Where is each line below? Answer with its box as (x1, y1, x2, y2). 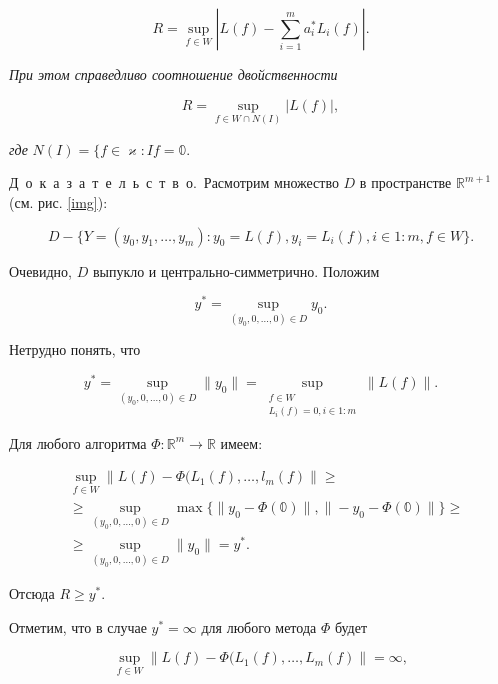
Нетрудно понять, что (9, 339, 141, 360)
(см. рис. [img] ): (9, 192, 108, 212)
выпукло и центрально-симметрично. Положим (92, 260, 380, 281)
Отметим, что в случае (9, 616, 147, 637)
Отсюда (9, 583, 55, 604)
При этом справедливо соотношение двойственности (9, 64, 338, 84)
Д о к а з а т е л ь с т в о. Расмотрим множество (9, 172, 339, 193)
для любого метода (201, 616, 317, 637)
